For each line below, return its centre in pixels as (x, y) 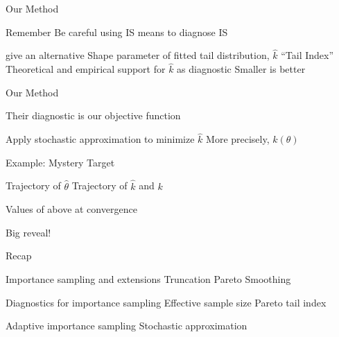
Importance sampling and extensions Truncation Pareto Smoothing (148, 279)
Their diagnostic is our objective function (93, 115)
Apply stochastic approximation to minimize (100, 139)
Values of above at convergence (71, 209)
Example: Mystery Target (60, 162)
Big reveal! (28, 232)
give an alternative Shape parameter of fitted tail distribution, (138, 55)
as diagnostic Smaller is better (241, 69)
